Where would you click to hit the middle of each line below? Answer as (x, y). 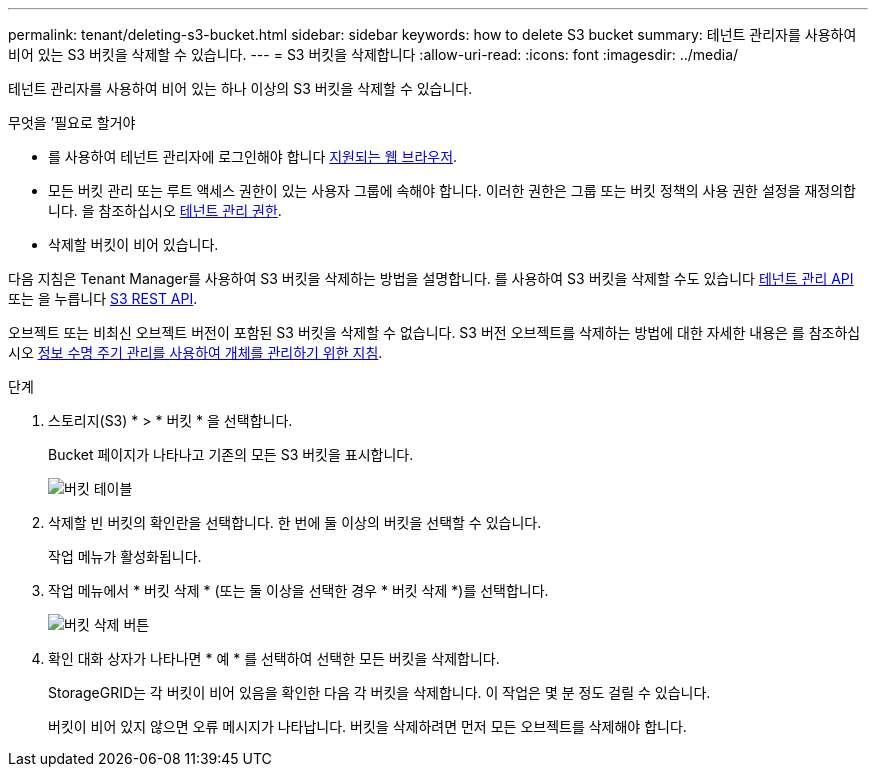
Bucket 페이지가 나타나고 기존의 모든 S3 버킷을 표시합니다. (231, 454)
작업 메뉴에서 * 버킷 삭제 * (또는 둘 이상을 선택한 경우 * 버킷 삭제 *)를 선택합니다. (298, 590)
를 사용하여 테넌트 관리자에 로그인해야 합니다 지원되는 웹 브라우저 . (253, 156)
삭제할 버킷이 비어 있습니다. (133, 244)
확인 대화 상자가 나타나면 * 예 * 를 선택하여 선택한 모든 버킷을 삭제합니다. (274, 658)
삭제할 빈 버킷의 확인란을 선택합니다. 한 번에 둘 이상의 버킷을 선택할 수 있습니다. (295, 522)
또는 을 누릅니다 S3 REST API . (103, 298)
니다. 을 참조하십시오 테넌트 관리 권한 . (165, 210)
